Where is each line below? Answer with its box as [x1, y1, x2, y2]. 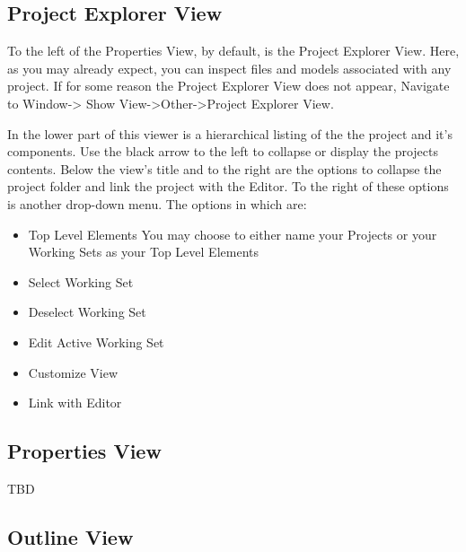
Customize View [28, 363, 119, 381]
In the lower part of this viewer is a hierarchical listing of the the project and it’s [7, 124, 453, 143]
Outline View [7, 522, 134, 550]
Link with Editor [28, 393, 122, 412]
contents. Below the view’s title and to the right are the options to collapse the [7, 159, 442, 178]
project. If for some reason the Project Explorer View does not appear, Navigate [7, 76, 450, 95]
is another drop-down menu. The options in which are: [7, 194, 307, 213]
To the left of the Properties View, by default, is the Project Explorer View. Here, [7, 41, 460, 60]
